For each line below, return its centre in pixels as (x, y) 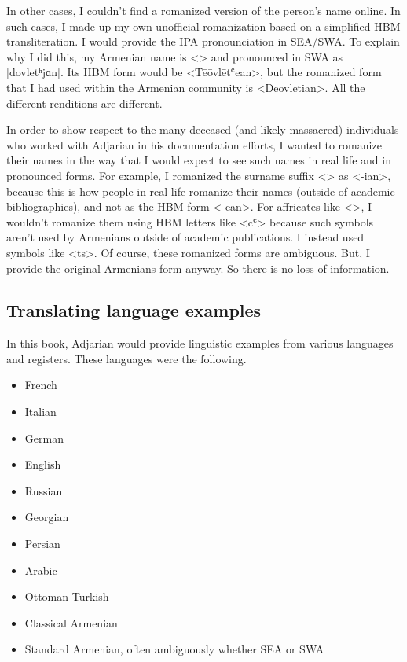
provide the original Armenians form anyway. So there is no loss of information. (198, 268)
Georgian (47, 517)
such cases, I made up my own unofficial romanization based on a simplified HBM (203, 26)
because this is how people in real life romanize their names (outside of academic (201, 191)
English (43, 464)
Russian (44, 490)
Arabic (41, 570)
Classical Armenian (71, 622)
